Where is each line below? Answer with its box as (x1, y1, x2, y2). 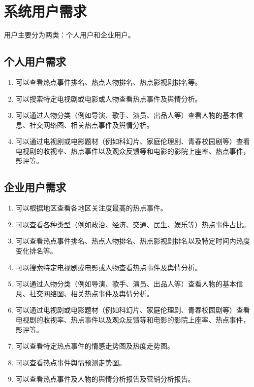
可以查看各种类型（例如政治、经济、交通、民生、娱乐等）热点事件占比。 (15, 219, 250, 229)
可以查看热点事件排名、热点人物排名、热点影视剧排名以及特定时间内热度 (15, 236, 250, 246)
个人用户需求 (4, 54, 66, 69)
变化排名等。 (15, 246, 57, 256)
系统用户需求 (4, 1, 87, 21)
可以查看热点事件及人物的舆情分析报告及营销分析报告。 (15, 374, 195, 384)
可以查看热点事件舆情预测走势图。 (15, 357, 126, 367)
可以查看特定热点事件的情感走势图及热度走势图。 (15, 341, 174, 351)
